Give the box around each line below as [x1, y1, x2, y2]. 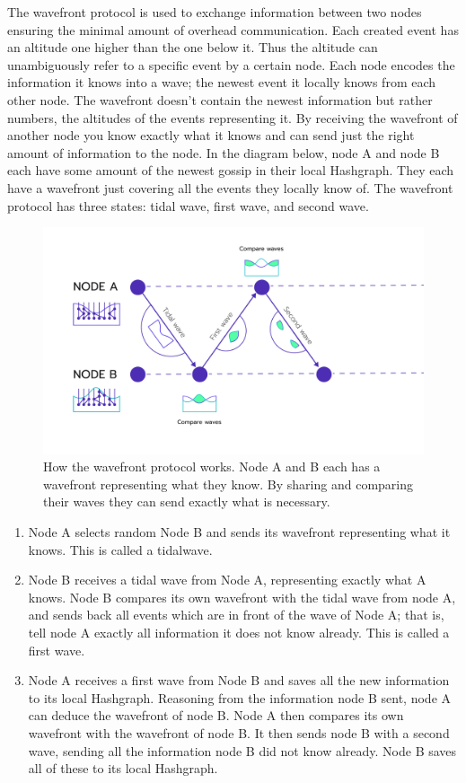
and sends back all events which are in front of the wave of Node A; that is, [28, 605, 444, 624]
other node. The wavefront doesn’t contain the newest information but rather [7, 90, 433, 109]
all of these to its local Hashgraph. [28, 759, 218, 778]
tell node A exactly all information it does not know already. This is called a [28, 623, 450, 642]
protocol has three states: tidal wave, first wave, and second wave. [7, 196, 369, 215]
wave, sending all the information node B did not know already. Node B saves [28, 741, 457, 760]
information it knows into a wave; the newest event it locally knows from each [7, 73, 436, 92]
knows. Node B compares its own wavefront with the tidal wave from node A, [28, 587, 456, 606]
